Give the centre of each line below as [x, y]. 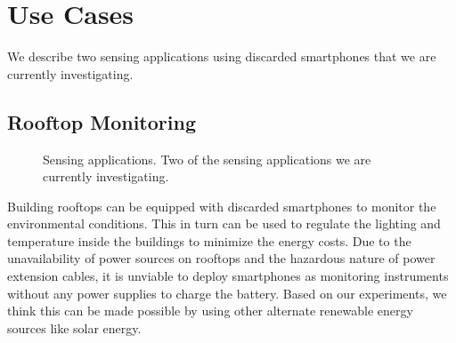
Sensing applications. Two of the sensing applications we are [207, 159]
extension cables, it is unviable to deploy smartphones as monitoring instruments [228, 276]
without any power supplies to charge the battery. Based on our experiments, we [227, 293]
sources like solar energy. [74, 327]
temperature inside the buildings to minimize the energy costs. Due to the [209, 240]
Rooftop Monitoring [102, 121]
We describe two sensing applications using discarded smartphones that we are [222, 56]
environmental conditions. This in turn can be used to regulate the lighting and [224, 223]
